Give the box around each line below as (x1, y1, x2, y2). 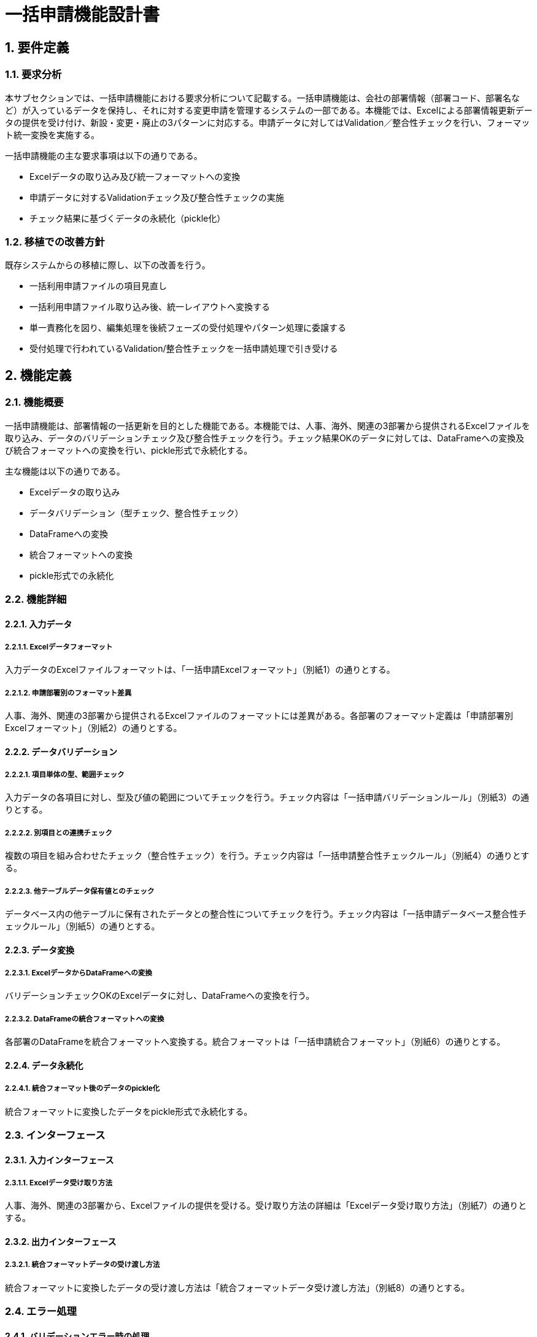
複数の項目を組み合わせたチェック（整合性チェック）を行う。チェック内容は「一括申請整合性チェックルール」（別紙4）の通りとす (5, 850, 530, 861)
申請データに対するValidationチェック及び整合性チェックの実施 (29, 192, 284, 203)
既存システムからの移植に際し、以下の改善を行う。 (5, 260, 211, 271)
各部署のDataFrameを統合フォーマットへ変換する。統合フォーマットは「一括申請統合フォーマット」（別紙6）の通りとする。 (5, 1036, 506, 1047)
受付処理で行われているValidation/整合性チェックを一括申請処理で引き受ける (29, 343, 338, 354)
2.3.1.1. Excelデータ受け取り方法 (5, 1178, 113, 1187)
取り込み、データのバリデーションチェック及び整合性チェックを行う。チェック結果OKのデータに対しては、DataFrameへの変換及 (5, 432, 525, 443)
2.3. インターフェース (5, 1128, 106, 1141)
